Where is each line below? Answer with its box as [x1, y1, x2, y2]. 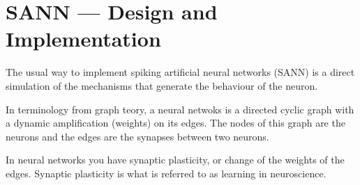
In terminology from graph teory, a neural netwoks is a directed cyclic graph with [6, 102, 354, 116]
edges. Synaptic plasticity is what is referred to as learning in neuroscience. [6, 166, 327, 180]
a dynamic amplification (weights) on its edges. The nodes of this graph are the [6, 115, 345, 130]
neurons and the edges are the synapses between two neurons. [6, 129, 269, 143]
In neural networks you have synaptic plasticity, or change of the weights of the [6, 152, 345, 167]
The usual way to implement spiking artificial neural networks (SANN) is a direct [6, 65, 355, 79]
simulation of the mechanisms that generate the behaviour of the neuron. [6, 78, 318, 92]
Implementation [6, 24, 161, 53]
